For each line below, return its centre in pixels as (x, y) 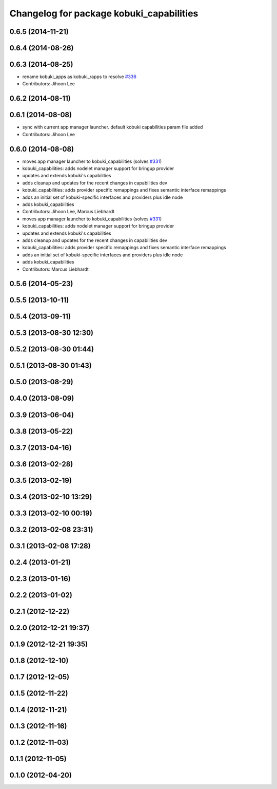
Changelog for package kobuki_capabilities (104, 13)
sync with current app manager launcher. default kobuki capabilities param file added (113, 127)
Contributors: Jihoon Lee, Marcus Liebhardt (68, 212)
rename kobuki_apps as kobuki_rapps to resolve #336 (80, 77)
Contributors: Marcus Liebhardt (56, 269)
